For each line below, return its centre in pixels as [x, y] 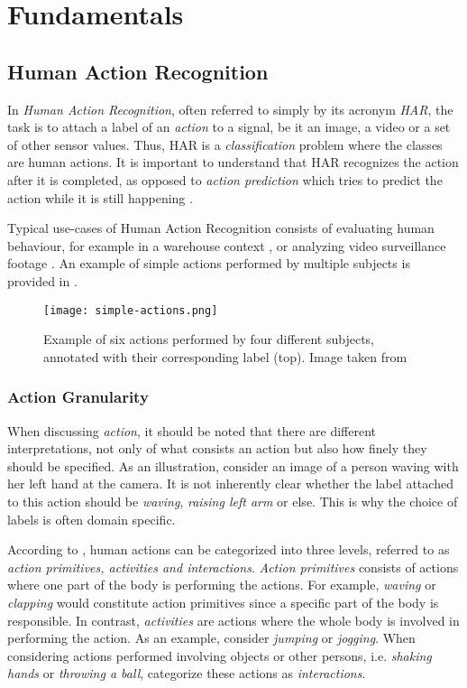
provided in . [42, 280]
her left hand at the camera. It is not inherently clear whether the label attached [230, 483]
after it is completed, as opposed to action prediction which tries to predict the [225, 179]
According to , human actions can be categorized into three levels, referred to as [229, 549]
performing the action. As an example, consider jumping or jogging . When [211, 638]
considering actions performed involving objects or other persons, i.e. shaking [220, 655]
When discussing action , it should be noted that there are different [192, 430]
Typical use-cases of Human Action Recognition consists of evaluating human [221, 228]
